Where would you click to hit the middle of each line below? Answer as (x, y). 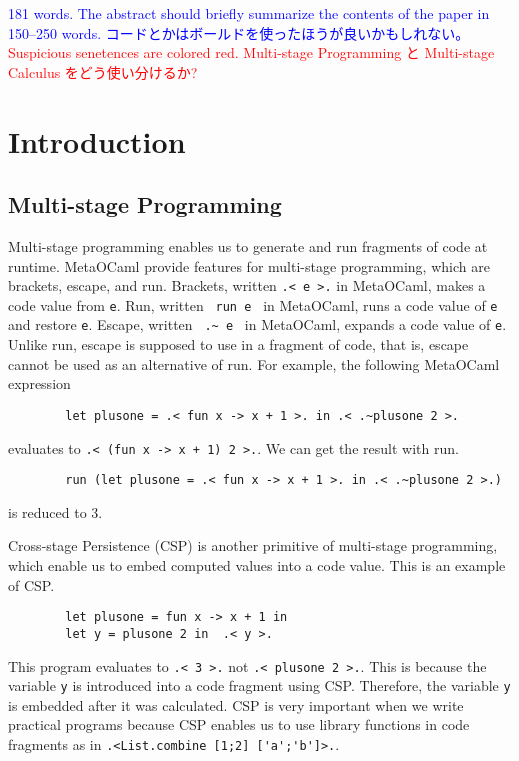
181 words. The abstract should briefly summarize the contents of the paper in (249, 13)
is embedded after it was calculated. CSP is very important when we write (236, 704)
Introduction (97, 140)
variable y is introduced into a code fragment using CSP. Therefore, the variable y (259, 685)
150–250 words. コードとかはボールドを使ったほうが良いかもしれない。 (239, 32)
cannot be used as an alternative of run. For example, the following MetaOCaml (254, 363)
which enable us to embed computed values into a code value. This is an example (257, 565)
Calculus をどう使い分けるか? (103, 71)
